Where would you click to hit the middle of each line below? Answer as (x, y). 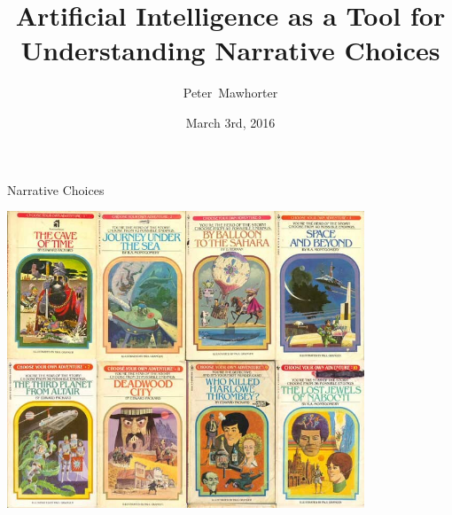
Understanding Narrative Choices (230, 50)
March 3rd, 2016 (230, 122)
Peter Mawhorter (230, 93)
